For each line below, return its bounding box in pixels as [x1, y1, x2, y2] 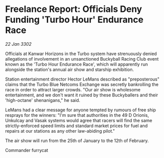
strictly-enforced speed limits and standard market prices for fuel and [5, 123, 148, 129]
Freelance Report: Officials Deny [5, 3, 143, 15]
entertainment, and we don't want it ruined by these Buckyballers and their [5, 92, 158, 98]
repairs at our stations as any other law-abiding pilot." [5, 128, 115, 134]
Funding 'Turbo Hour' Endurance [5, 14, 144, 25]
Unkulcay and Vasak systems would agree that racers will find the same [5, 117, 153, 123]
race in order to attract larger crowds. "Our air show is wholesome [5, 86, 141, 92]
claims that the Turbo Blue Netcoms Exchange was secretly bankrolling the [5, 81, 159, 87]
